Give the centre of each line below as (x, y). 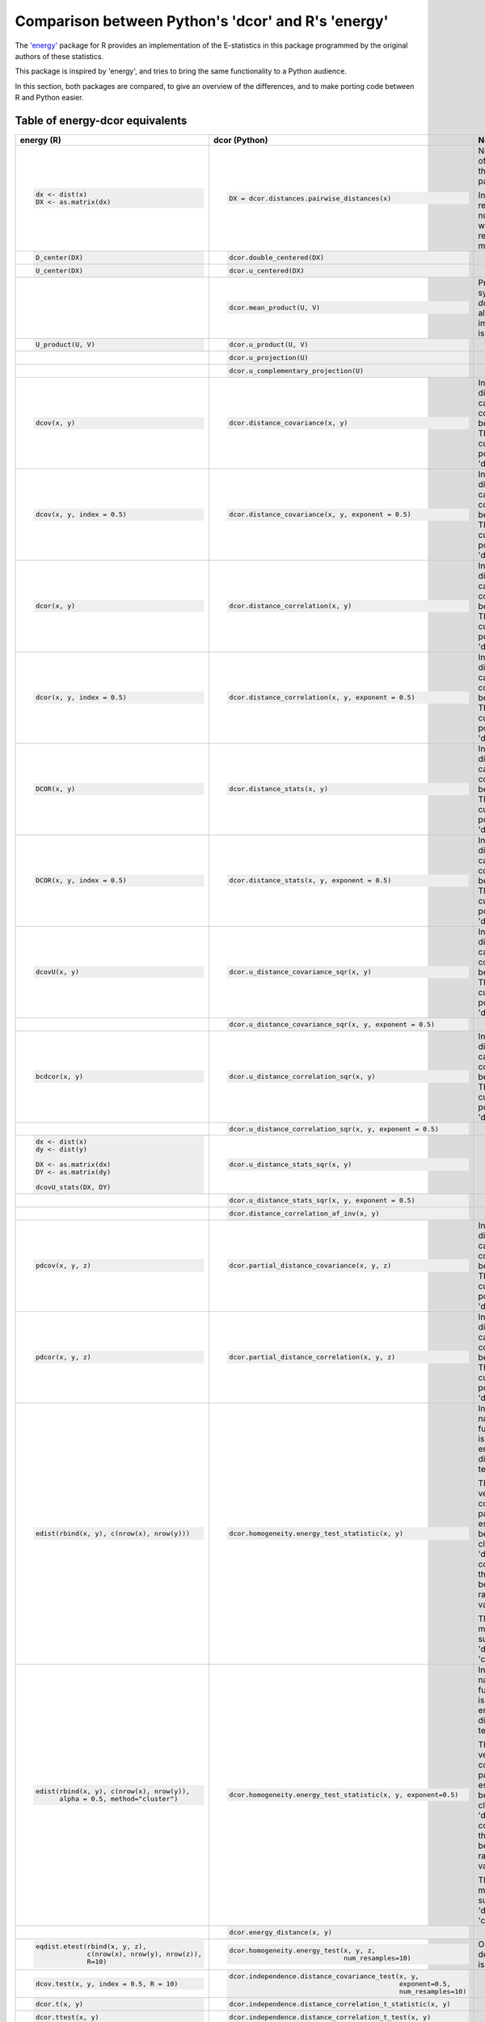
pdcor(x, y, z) (63, 1358)
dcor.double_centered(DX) (277, 258)
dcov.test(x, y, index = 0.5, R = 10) (107, 1984)
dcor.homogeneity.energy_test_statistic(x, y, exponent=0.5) (344, 1795)
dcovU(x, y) (57, 972)
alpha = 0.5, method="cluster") (119, 1798)
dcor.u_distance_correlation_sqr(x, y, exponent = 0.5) (334, 1129)
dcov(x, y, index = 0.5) (81, 515)
